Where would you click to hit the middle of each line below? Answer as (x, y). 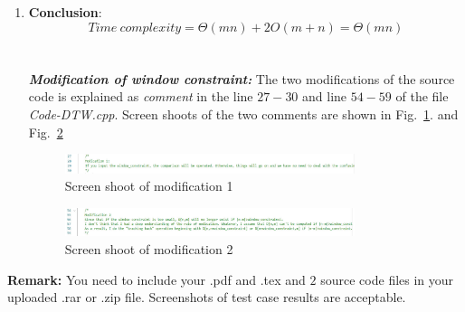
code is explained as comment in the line (141, 96)
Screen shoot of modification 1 (149, 186)
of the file (422, 96)
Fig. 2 (46, 132)
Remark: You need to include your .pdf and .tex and (157, 279)
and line (325, 96)
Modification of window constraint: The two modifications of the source (242, 78)
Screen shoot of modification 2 (149, 249)
